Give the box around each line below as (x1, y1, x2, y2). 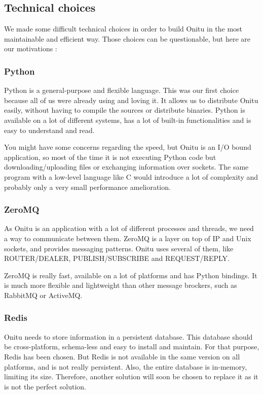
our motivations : (4, 43, 57, 54)
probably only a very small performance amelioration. (4, 181, 171, 192)
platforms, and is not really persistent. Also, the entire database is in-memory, (4, 361, 247, 372)
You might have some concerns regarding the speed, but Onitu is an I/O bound (4, 142, 251, 152)
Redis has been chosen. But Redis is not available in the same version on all (4, 351, 240, 361)
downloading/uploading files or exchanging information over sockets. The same (4, 161, 249, 172)
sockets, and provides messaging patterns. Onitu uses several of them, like (4, 243, 234, 253)
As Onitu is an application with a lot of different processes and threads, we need (4, 223, 254, 234)
